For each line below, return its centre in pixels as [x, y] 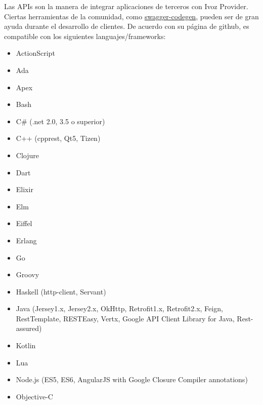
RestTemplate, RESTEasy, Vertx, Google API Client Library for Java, [125, 318]
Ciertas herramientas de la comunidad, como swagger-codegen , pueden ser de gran [131, 16]
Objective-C [34, 396]
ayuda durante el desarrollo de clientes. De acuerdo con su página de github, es [127, 26]
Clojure [27, 155]
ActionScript [35, 53]
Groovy [28, 274]
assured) [29, 328]
